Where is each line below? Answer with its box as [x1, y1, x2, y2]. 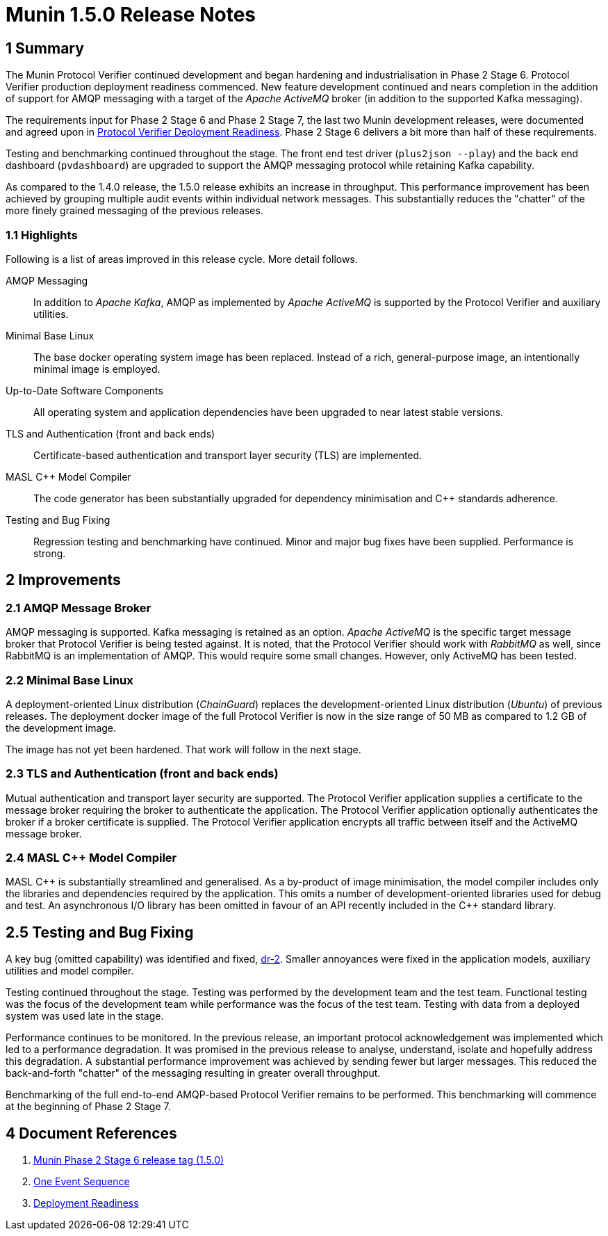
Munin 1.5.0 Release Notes [6, 3, 256, 26]
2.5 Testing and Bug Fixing [6, 923, 194, 941]
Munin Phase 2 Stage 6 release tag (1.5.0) [33, 1154, 224, 1166]
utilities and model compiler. [6, 965, 134, 977]
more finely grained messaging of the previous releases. [6, 204, 263, 217]
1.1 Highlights [6, 227, 78, 242]
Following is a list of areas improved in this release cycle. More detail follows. [6, 252, 358, 265]
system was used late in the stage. [6, 1010, 164, 1022]
